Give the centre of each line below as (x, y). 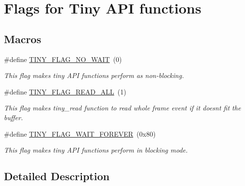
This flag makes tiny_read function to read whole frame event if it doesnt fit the (122, 108)
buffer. (14, 117)
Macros (23, 39)
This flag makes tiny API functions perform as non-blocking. (94, 75)
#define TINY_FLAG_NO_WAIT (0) (63, 59)
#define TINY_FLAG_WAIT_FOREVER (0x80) (80, 133)
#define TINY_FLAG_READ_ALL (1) (65, 91)
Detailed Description (57, 176)
